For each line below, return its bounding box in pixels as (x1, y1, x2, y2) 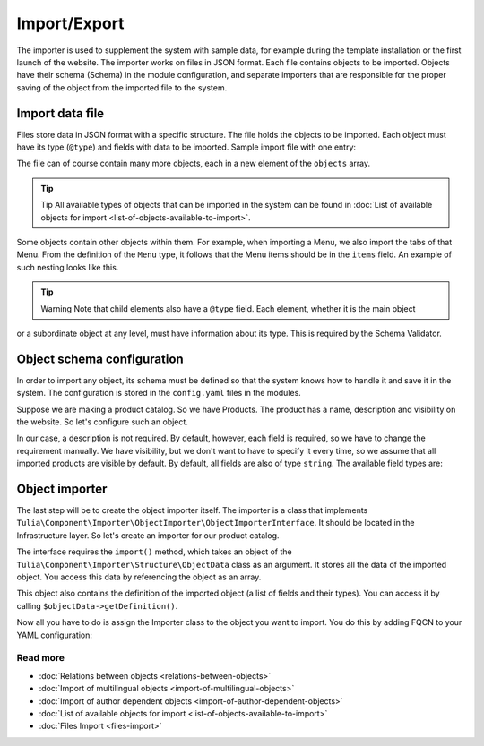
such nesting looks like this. (16, 262, 119, 272)
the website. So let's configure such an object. (16, 416, 188, 427)
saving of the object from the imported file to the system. (16, 81, 228, 93)
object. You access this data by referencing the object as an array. (16, 571, 262, 582)
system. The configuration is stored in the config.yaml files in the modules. (16, 388, 302, 399)
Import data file (16, 106, 105, 121)
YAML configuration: (16, 630, 93, 640)
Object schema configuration (16, 351, 184, 366)
